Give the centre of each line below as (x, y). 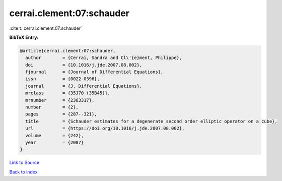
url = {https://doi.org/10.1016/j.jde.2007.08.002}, (105, 128)
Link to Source (24, 163)
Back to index (23, 172)
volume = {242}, (55, 135)
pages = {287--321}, (61, 114)
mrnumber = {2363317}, (60, 100)
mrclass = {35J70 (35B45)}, (68, 93)
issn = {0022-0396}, (63, 79)
